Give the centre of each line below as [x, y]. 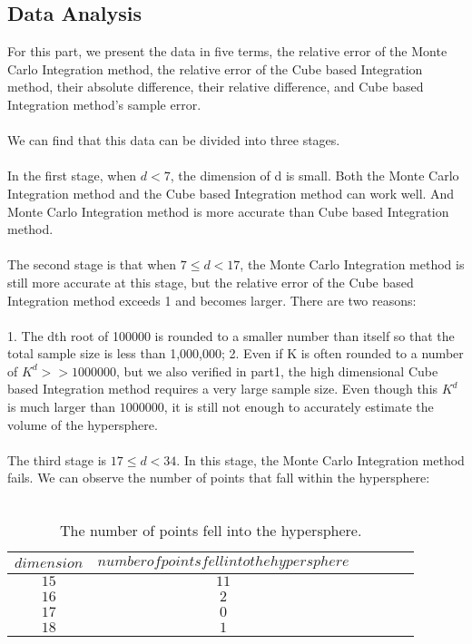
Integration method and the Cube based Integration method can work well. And [231, 193]
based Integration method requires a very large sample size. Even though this [223, 389]
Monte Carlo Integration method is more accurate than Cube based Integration [228, 211]
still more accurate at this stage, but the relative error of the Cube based [211, 282]
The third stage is [57, 459]
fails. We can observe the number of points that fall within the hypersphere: [219, 478]
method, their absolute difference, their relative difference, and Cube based [216, 87]
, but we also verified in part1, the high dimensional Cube [277, 371]
